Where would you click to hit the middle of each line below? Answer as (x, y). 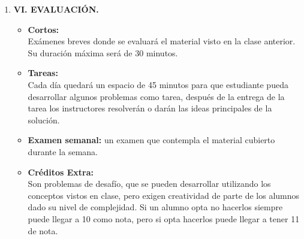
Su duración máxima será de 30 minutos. (103, 52)
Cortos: (43, 29)
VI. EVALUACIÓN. (56, 9)
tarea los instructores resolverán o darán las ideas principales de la (150, 108)
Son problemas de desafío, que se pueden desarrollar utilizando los (149, 184)
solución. (44, 119)
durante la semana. (63, 151)
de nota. (43, 230)
